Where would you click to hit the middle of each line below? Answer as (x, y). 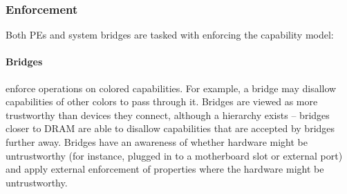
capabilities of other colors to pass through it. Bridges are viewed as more (162, 101)
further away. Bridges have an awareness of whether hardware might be (157, 141)
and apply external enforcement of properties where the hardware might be (165, 169)
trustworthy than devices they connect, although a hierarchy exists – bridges (168, 115)
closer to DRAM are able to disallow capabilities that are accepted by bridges (170, 128)
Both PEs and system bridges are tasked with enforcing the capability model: (170, 35)
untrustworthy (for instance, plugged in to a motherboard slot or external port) (174, 155)
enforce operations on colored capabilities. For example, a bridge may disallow (171, 88)
